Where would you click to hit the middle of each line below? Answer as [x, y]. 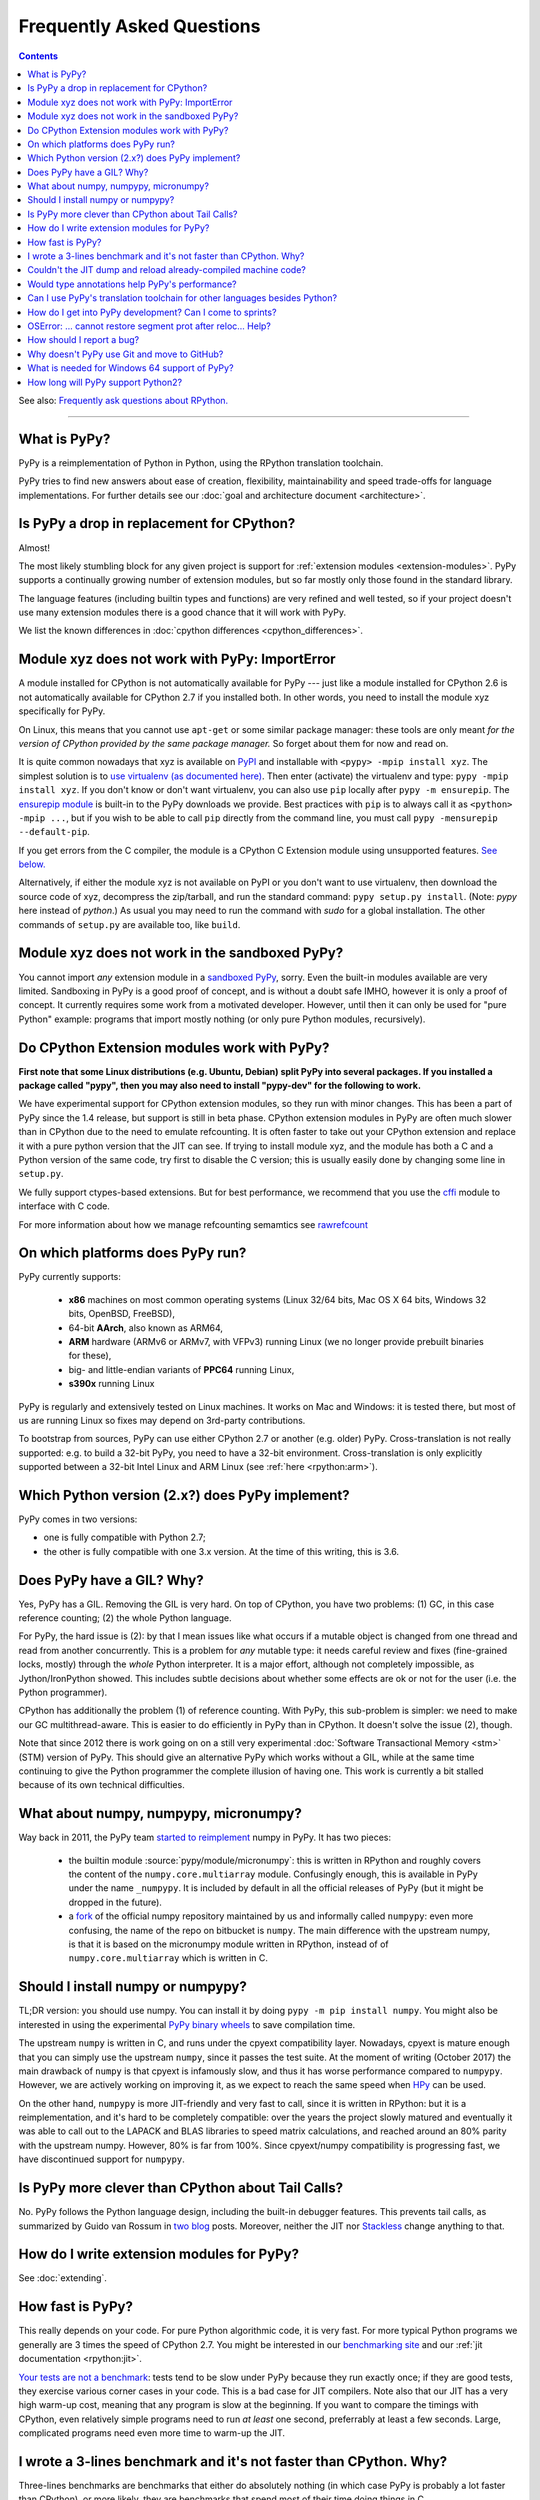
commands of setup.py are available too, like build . [129, 924]
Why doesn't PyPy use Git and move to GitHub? [125, 354]
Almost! [34, 547]
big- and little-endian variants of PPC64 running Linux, [181, 1369]
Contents [38, 56]
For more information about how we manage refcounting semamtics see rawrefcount [193, 1224]
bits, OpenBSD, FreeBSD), [121, 1314]
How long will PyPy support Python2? [105, 382]
